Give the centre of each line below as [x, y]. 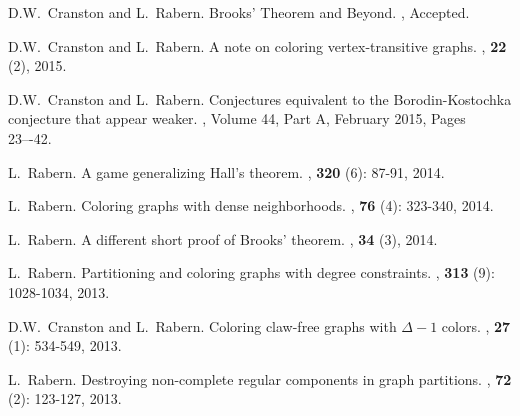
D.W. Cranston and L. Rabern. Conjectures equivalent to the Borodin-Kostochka [260, 98]
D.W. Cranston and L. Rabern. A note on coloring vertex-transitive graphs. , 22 [257, 45]
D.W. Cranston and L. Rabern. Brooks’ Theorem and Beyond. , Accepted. [239, 12]
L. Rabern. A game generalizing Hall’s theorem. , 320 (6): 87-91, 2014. [226, 171]
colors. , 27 [476, 325]
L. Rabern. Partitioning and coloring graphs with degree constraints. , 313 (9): [251, 272]
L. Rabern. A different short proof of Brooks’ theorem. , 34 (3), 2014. [223, 238]
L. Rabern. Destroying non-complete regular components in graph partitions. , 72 [260, 378]
